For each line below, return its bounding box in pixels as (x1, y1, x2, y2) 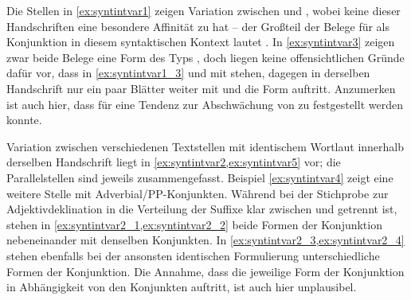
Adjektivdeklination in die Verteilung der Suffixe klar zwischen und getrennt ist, (6, 201, 397, 217)
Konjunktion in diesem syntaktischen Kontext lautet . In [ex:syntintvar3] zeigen (6, 33, 395, 50)
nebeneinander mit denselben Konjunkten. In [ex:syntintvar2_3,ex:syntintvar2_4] (6, 232, 405, 248)
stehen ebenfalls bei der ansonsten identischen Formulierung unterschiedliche (6, 247, 380, 263)
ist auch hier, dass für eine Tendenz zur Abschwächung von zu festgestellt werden (6, 95, 403, 112)
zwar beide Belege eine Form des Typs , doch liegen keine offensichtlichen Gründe (6, 49, 405, 65)
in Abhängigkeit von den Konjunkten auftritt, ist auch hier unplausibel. (6, 279, 357, 295)
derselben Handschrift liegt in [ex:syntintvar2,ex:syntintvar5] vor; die (6, 154, 341, 170)
